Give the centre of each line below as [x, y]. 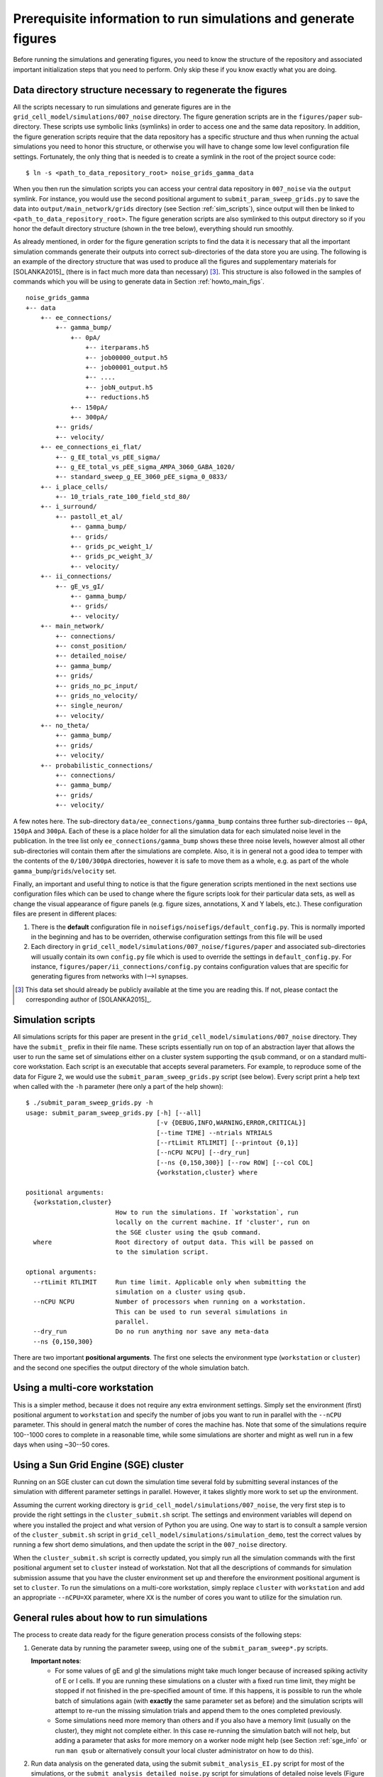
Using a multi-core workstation [83, 1388]
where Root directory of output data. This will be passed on [173, 1242]
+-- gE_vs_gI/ [80, 586]
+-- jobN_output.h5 [119, 387]
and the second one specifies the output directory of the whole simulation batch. [131, 1368]
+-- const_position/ [91, 646]
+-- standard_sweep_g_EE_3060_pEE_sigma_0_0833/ [142, 477]
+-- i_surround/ [68, 507]
